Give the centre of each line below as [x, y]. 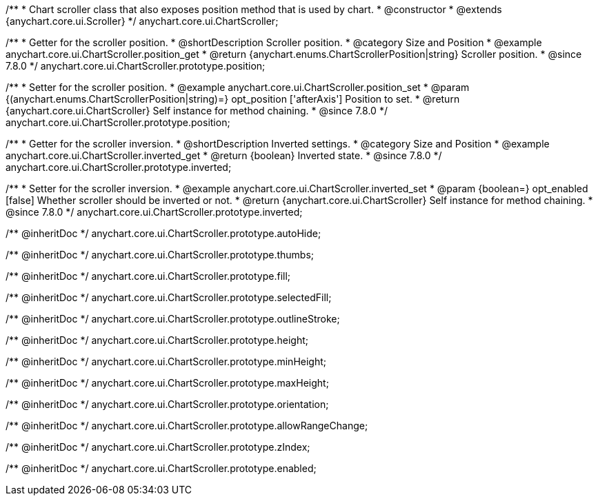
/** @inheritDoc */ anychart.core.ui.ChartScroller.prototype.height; [157, 340]
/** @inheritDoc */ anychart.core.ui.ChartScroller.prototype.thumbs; [160, 255]
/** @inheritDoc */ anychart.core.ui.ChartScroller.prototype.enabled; [161, 468]
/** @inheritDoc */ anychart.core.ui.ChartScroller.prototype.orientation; [167, 404]
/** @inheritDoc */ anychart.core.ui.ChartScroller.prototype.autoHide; [163, 233]
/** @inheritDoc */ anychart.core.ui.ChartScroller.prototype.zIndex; [158, 447]
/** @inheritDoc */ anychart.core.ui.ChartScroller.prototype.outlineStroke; [173, 319]
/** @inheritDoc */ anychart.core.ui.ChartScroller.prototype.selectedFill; [169, 297]
